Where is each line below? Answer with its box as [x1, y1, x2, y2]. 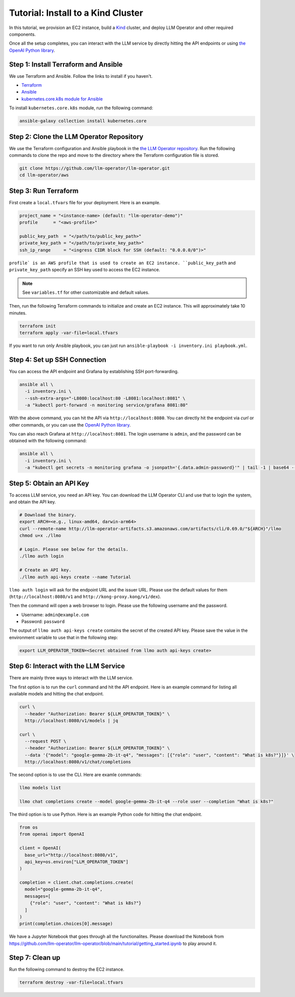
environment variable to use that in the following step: [9, 634, 118, 640]
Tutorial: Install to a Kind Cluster [9, 7, 144, 18]
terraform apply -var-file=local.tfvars [19, 330, 118, 336]
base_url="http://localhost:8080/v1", [25, 852, 118, 858]
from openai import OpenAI [19, 832, 85, 837]
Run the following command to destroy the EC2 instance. [9, 966, 125, 972]
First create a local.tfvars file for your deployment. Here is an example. [9, 199, 161, 205]
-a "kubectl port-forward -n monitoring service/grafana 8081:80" [25, 403, 188, 408]
